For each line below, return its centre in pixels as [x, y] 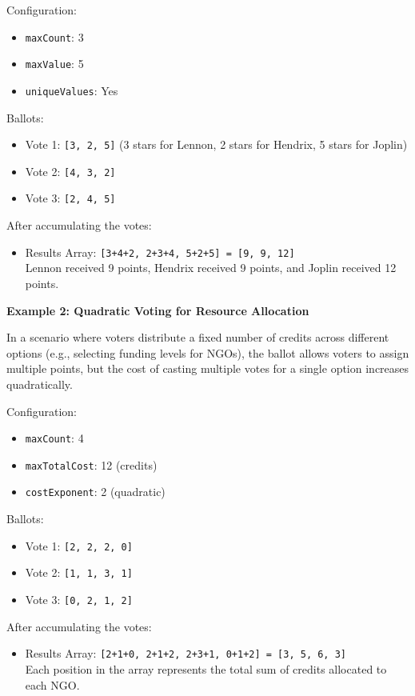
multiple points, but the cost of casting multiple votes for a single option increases [208, 368]
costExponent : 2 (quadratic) [95, 492]
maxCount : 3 [54, 36]
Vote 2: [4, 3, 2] [70, 171]
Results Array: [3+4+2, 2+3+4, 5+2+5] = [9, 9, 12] [160, 252]
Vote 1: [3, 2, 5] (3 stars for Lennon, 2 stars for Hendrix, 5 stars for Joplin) [216, 144]
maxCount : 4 [54, 438]
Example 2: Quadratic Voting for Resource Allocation [158, 310]
